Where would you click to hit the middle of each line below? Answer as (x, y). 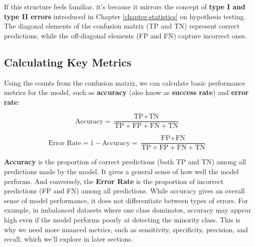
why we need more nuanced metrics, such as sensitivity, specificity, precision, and (126, 229)
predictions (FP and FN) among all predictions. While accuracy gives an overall (125, 191)
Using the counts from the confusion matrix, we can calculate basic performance (125, 82)
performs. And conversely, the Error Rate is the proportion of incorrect (114, 181)
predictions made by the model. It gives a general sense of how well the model (121, 171)
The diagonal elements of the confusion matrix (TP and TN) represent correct (122, 26)
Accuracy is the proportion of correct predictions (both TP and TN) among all (125, 162)
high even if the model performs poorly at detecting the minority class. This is (122, 220)
